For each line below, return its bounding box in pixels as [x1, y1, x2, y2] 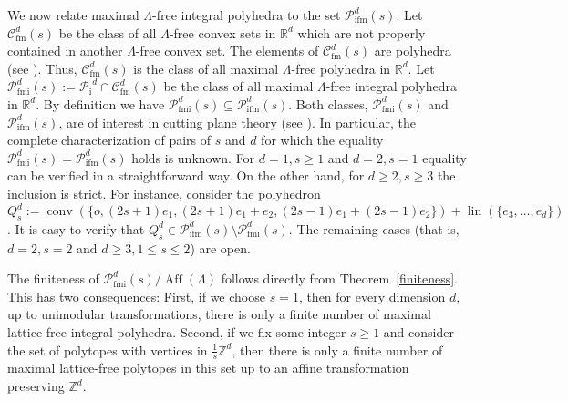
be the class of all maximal [163, 77, 314, 96]
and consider [383, 323, 454, 341]
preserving [7, 376, 65, 396]
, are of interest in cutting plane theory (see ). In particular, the [58, 112, 416, 131]
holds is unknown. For [131, 148, 255, 167]
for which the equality [261, 130, 384, 149]
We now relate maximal [7, 5, 139, 24]
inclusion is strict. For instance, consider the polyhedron [7, 183, 321, 202]
